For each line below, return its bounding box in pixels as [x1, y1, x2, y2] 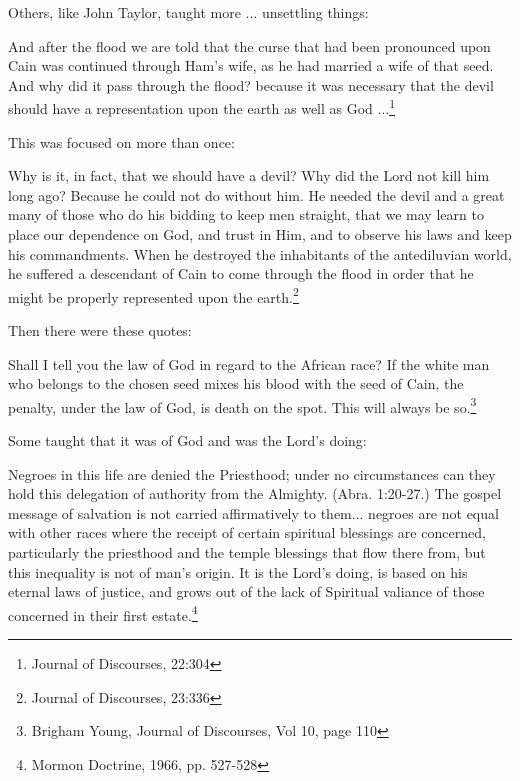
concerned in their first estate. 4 [8, 601, 198, 625]
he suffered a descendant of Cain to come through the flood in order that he [8, 263, 474, 284]
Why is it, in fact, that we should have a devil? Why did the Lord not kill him [8, 165, 490, 186]
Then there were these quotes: [8, 320, 192, 341]
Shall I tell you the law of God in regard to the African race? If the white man [8, 353, 490, 374]
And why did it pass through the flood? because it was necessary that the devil [8, 74, 494, 95]
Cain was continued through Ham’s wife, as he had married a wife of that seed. [8, 55, 494, 76]
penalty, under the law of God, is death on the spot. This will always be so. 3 [8, 393, 477, 417]
